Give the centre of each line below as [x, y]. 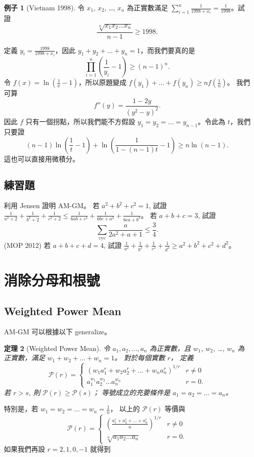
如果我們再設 [24, 448]
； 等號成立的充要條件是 [131, 392]
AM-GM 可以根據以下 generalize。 [58, 332]
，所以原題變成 [103, 82]
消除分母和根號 [52, 280]
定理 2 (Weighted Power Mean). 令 [57, 348]
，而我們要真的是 [168, 50]
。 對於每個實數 [139, 358]
